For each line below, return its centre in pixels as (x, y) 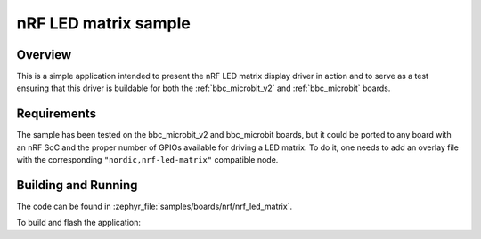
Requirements (57, 114)
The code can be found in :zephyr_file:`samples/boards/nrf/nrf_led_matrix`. (155, 207)
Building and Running (77, 185)
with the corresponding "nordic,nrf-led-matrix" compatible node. (147, 160)
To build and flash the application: (79, 223)
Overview (44, 55)
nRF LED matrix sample (104, 23)
